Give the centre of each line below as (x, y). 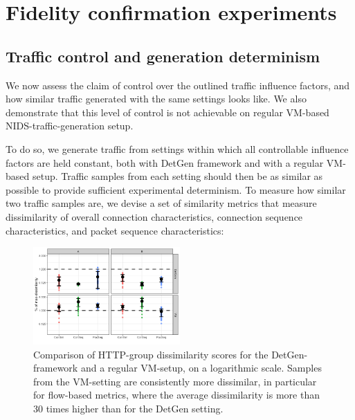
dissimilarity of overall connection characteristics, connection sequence (154, 216)
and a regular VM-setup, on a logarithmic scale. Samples (201, 368)
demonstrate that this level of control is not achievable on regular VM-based (167, 112)
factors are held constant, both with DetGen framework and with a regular (165, 162)
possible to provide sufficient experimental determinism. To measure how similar (176, 189)
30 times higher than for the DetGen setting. (128, 409)
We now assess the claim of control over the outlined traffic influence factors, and (178, 85)
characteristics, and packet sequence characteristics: (115, 230)
